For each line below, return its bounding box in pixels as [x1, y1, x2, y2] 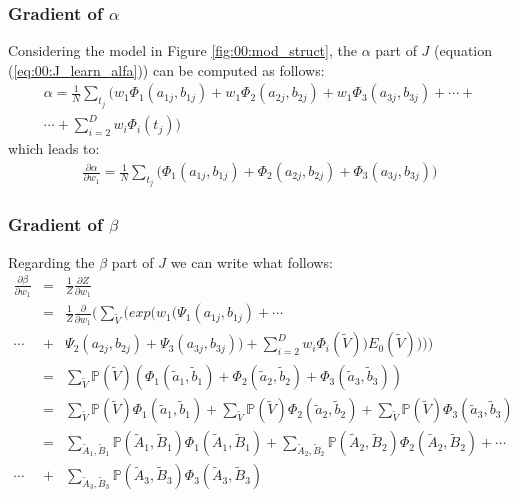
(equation [434, 40, 493, 61]
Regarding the [8, 251, 95, 272]
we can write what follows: [170, 251, 333, 272]
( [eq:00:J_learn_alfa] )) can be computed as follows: [8, 59, 325, 80]
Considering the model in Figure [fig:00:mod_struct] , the [8, 40, 357, 61]
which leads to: [8, 138, 100, 159]
